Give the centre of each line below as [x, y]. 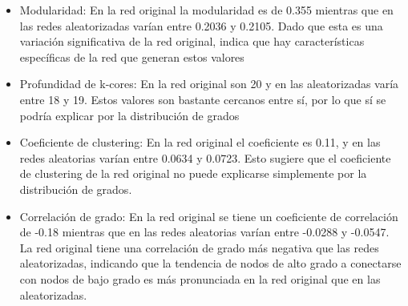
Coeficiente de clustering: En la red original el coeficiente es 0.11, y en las [200, 142]
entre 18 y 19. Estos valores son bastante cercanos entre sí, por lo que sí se [203, 99]
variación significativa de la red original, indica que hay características [192, 41]
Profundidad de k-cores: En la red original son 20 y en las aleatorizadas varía [209, 84]
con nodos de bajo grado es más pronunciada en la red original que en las [200, 278]
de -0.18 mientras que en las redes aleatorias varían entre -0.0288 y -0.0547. [204, 232]
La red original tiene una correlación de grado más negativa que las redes [199, 247]
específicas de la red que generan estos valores [132, 56]
